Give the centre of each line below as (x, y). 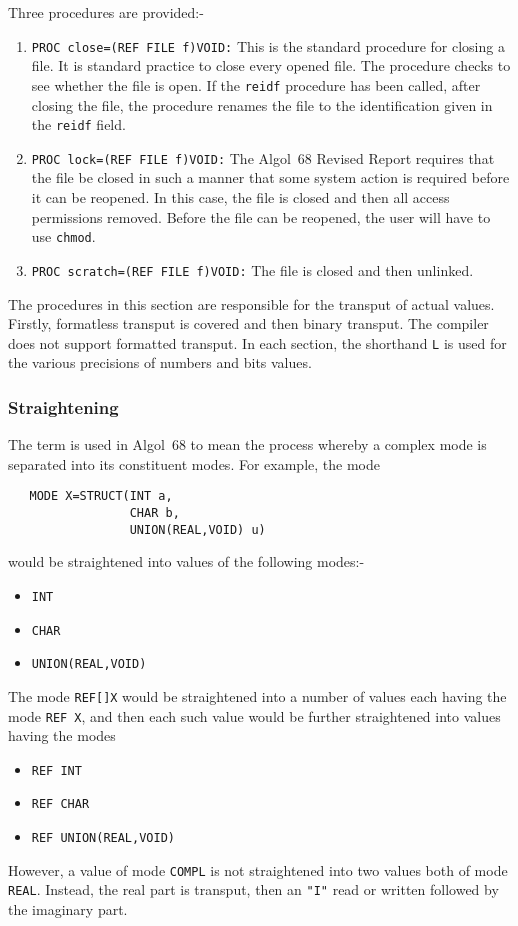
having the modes (62, 735)
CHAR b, (154, 513)
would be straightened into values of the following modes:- (186, 561)
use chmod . (63, 236)
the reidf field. (78, 124)
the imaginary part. (68, 909)
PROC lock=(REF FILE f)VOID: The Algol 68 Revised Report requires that (263, 157)
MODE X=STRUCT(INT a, (101, 496)
